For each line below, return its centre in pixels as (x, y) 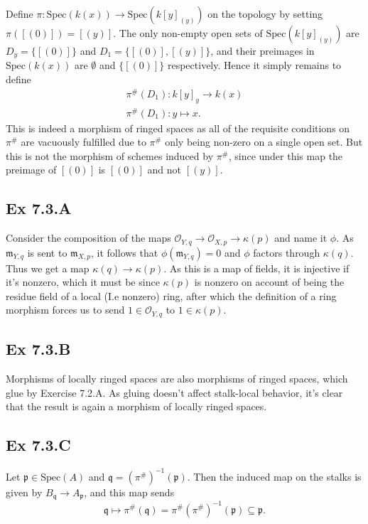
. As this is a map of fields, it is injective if (256, 268)
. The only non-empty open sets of (188, 33)
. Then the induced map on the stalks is (274, 476)
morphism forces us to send (65, 310)
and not (164, 170)
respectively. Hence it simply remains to (254, 65)
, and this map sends (129, 492)
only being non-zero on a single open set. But (264, 142)
